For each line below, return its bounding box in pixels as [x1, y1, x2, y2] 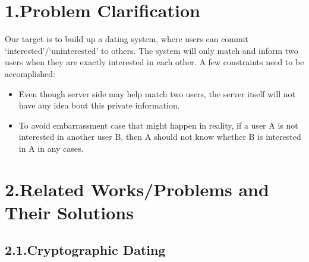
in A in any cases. [18, 142, 84, 154]
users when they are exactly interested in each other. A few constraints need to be [5, 56, 304, 68]
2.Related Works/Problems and [5, 177, 269, 201]
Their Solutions [5, 200, 134, 224]
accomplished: [5, 67, 55, 79]
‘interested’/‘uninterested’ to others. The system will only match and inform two [5, 44, 298, 56]
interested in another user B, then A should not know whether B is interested [18, 130, 301, 143]
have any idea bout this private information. [18, 99, 180, 111]
